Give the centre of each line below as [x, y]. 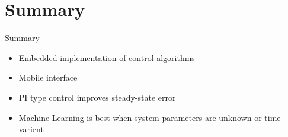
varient [31, 129]
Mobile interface [48, 77]
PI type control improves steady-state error [97, 97]
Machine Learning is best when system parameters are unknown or [140, 117]
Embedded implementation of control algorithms [107, 57]
